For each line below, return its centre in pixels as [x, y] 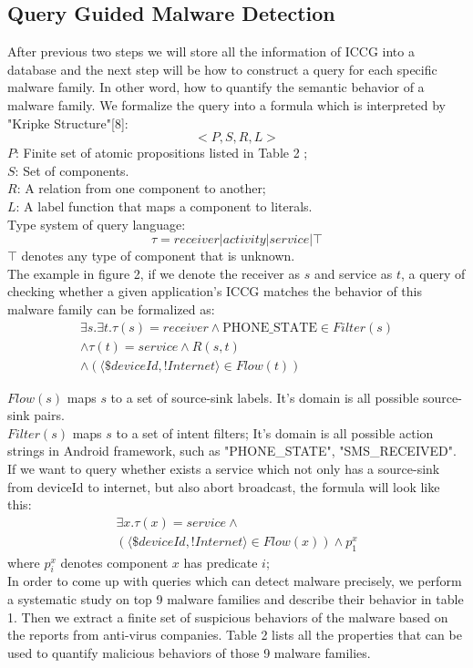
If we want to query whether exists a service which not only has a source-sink [224, 468]
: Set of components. [72, 170]
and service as [353, 273]
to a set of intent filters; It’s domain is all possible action [275, 432]
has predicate [221, 562]
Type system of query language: [97, 224]
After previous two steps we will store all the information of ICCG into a [211, 51]
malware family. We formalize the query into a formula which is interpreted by [226, 104]
